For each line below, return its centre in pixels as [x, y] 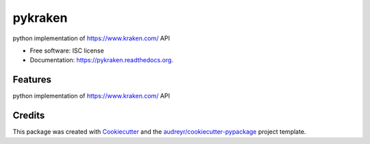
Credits [29, 116]
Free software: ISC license [67, 51]
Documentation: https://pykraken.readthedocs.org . [102, 60]
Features [32, 80]
